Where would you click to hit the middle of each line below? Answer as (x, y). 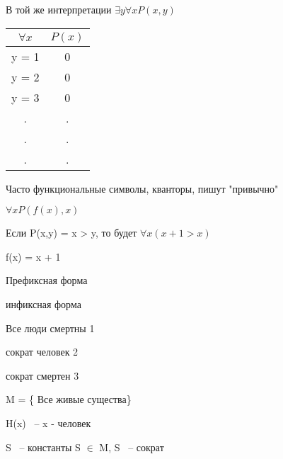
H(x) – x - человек (48, 423)
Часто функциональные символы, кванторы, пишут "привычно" (142, 188)
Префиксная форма (47, 280)
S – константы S (43, 447)
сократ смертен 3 (42, 375)
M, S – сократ (132, 447)
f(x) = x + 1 (33, 256)
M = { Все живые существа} (69, 399)
